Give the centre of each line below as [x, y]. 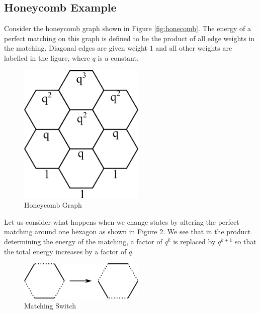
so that [245, 241]
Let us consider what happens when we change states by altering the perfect [122, 221]
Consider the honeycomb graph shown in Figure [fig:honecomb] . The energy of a [127, 28]
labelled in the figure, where [47, 57]
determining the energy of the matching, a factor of [83, 241]
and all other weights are [194, 48]
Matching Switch [50, 306]
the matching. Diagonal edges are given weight [76, 48]
